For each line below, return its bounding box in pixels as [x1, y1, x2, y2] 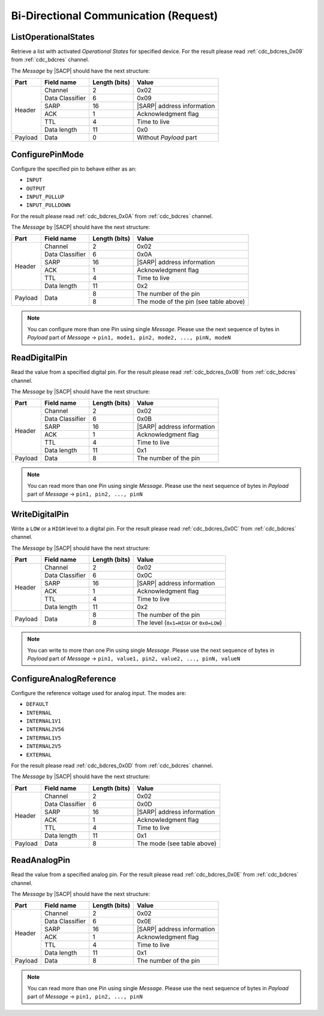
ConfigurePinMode [11, 149, 84, 159]
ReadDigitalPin [11, 353, 68, 363]
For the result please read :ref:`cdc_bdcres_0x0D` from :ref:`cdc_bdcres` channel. [11, 762, 213, 769]
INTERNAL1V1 [26, 718, 61, 725]
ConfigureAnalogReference [11, 674, 116, 684]
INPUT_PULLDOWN [26, 202, 71, 208]
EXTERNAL [26, 751, 52, 758]
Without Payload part [137, 133, 197, 142]
